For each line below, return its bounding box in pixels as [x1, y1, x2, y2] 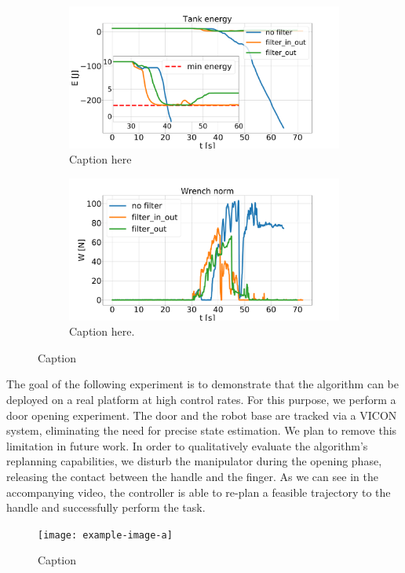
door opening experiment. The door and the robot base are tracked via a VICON [6, 406, 397, 423]
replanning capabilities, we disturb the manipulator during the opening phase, [6, 453, 382, 469]
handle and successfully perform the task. [6, 499, 206, 516]
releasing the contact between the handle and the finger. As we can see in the [6, 468, 378, 484]
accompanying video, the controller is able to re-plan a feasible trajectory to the [6, 483, 391, 500]
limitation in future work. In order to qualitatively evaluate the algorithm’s [6, 437, 368, 454]
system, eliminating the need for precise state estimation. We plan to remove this [6, 422, 397, 439]
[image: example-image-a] [38, 529, 173, 541]
